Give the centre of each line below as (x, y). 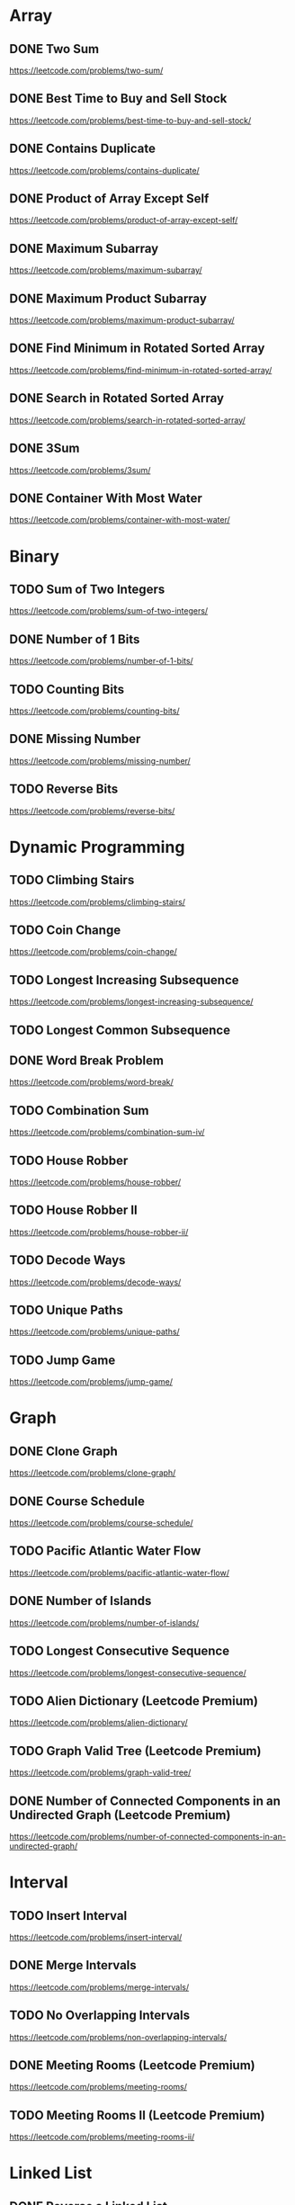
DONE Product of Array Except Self (109, 199)
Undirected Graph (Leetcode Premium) (120, 1815)
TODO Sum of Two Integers (87, 589)
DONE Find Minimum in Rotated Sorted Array (137, 349)
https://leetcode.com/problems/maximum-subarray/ (106, 270)
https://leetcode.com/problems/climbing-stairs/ (98, 901)
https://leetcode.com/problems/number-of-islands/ (104, 1622)
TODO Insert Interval (68, 1916)
